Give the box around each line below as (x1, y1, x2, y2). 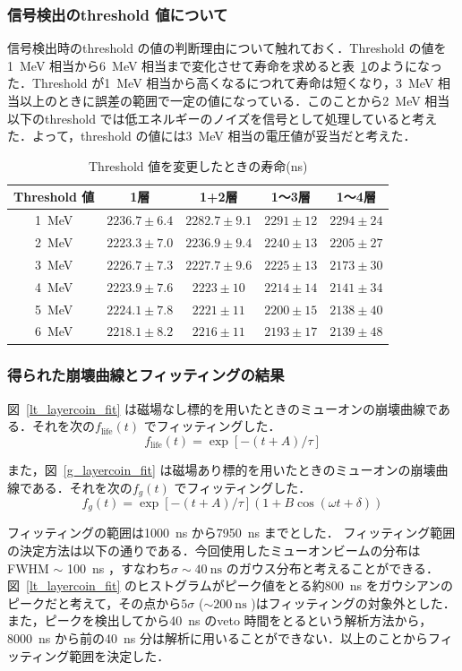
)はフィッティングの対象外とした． (251, 593, 456, 612)
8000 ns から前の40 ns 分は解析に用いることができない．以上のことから (7, 629, 428, 647)
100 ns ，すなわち (67, 558, 171, 577)
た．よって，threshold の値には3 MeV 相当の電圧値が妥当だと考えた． (7, 126, 416, 145)
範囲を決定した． (69, 646, 170, 665)
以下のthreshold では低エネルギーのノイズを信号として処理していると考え (7, 108, 438, 127)
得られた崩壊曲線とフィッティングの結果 (7, 364, 285, 386)
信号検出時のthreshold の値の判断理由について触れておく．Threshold (7, 39, 405, 57)
